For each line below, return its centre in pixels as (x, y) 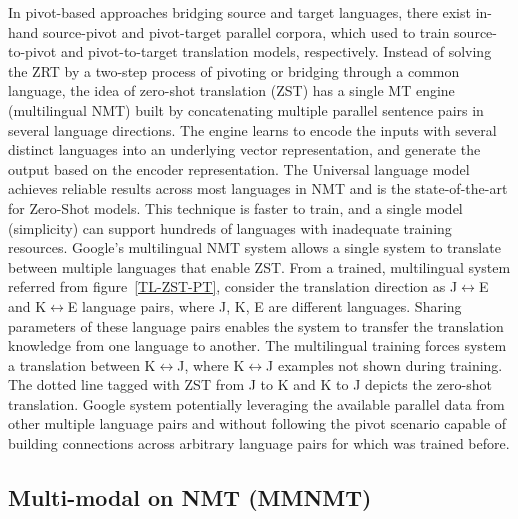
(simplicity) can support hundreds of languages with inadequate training (230, 227)
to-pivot (32, 51)
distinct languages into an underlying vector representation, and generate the (244, 149)
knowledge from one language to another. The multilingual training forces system (257, 345)
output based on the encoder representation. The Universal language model (239, 168)
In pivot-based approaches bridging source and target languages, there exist (239, 12)
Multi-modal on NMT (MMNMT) (190, 497)
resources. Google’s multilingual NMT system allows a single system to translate (254, 247)
